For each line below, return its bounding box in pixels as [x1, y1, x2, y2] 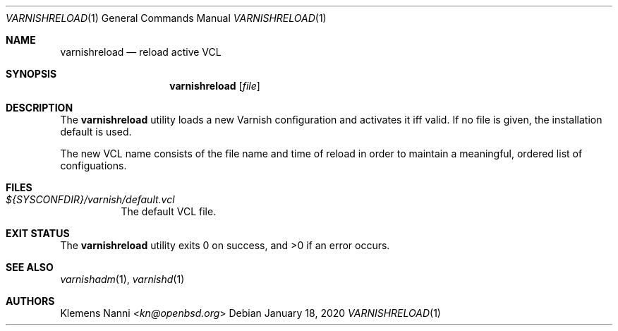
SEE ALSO [6, 261, 54, 273]
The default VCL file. [121, 205, 217, 217]
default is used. [60, 126, 132, 138]
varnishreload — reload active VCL [60, 46, 222, 58]
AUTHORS [6, 295, 55, 307]
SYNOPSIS [6, 68, 57, 80]
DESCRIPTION [6, 102, 73, 114]
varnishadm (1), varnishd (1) [60, 273, 185, 285]
